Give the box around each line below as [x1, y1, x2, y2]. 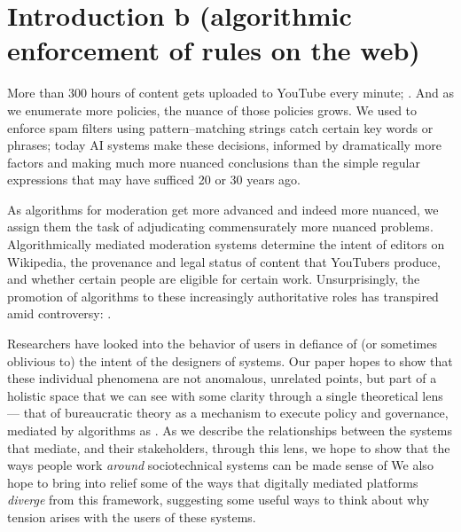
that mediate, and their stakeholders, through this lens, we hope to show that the [7, 438, 450, 457]
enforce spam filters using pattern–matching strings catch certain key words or [7, 118, 434, 137]
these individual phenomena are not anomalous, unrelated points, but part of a [7, 369, 437, 387]
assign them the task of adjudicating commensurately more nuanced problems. [7, 217, 434, 236]
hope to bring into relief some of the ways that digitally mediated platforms [7, 473, 418, 491]
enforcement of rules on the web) [7, 32, 420, 68]
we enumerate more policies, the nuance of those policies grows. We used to [7, 100, 418, 119]
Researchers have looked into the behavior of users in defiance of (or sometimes [7, 334, 437, 353]
